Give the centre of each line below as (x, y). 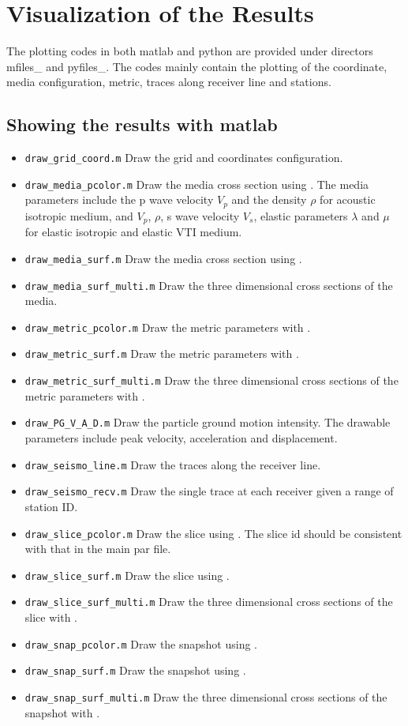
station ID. (51, 506)
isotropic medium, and (79, 215)
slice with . (51, 617)
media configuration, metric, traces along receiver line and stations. (169, 82)
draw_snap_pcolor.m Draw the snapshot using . (141, 643)
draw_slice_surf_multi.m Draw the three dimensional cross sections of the (209, 602)
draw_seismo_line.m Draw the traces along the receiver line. (173, 464)
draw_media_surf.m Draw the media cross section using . (163, 258)
